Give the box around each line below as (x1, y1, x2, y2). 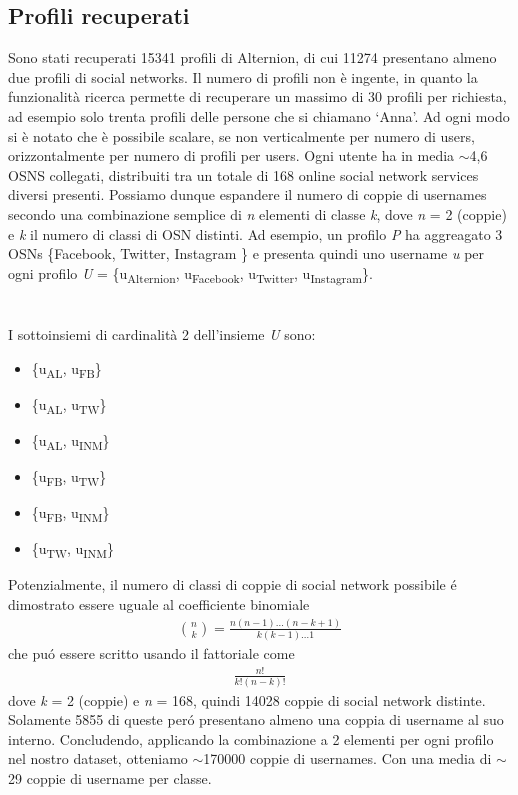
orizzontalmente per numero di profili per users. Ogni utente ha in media (8, 145, 455, 166)
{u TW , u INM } (31, 538, 114, 562)
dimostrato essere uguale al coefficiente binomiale (8, 593, 310, 614)
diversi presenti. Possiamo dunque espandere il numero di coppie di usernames (8, 184, 487, 205)
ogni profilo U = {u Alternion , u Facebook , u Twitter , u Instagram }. (8, 262, 373, 286)
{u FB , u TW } (31, 466, 107, 489)
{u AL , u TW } (31, 393, 107, 417)
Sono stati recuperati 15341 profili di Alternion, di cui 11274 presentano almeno (8, 47, 497, 68)
